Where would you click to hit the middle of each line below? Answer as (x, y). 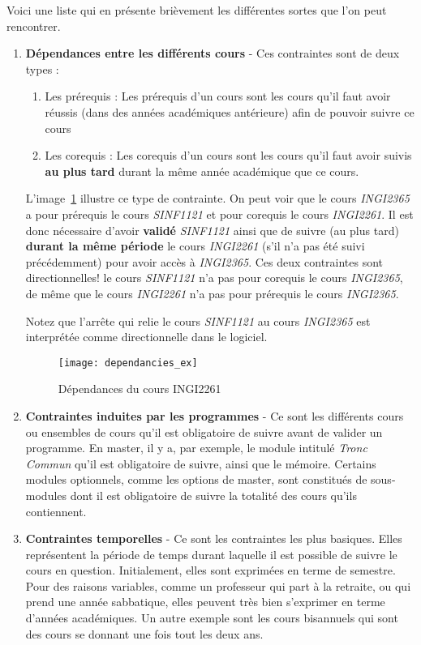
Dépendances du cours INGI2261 (140, 389)
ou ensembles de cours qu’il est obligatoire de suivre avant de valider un (204, 431)
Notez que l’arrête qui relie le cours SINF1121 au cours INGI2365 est (198, 320)
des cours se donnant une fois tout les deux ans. (144, 633)
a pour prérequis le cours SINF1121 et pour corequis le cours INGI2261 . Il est (219, 214)
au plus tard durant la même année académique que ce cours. (202, 171)
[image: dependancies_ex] (128, 363)
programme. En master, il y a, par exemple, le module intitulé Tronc (196, 448)
